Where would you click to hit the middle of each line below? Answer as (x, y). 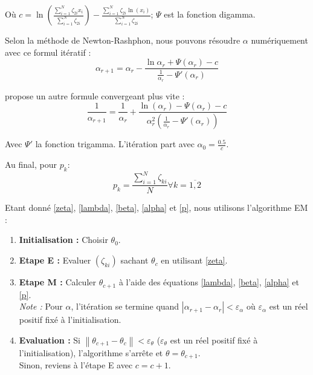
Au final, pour (31, 164)
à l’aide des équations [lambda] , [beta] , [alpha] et (209, 282)
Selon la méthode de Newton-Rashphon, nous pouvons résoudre (123, 40)
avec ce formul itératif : (48, 52)
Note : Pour (41, 306)
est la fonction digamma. (210, 14)
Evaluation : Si (50, 340)
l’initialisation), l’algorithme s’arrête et (91, 352)
